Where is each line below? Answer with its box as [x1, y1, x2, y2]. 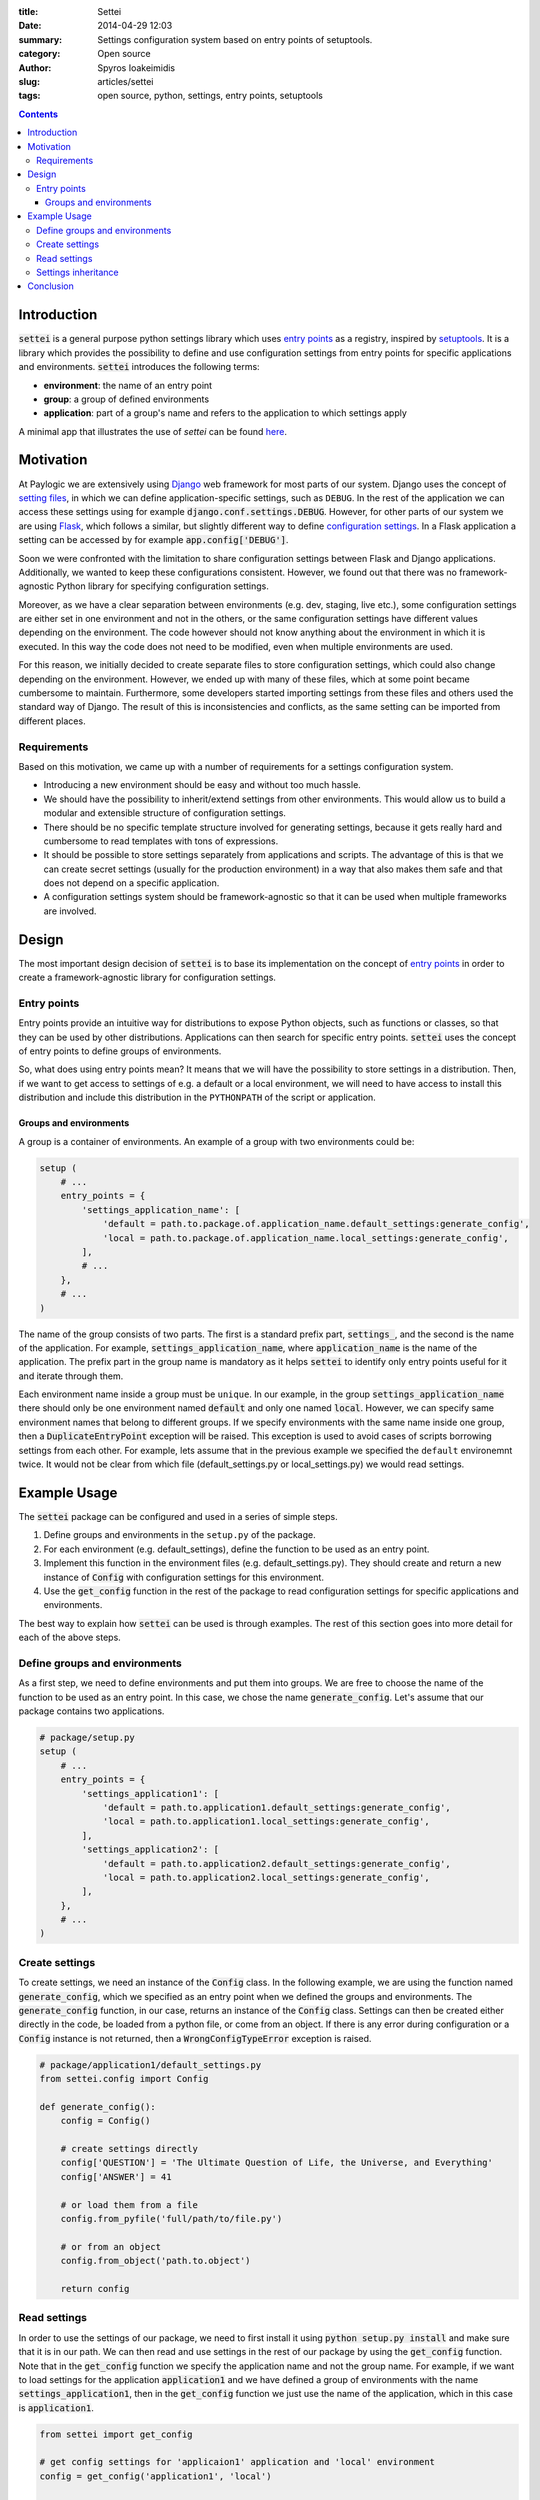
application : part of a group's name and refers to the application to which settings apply [43, 407, 407, 419]
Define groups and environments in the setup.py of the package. [43, 1529, 317, 1541]
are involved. [43, 905, 97, 917]
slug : [18, 75, 40, 87]
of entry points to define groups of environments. [18, 1045, 222, 1057]
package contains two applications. [18, 1705, 165, 1717]
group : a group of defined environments [43, 393, 210, 405]
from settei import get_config [39, 2428, 194, 2440]
